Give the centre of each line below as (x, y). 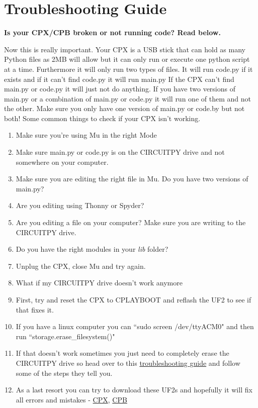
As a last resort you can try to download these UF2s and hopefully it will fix (134, 390)
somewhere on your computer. (62, 162)
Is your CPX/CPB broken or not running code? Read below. (112, 32)
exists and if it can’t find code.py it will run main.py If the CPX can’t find (119, 79)
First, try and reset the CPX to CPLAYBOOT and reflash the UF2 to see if (134, 299)
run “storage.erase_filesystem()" (65, 336)
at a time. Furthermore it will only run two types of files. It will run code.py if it (128, 69)
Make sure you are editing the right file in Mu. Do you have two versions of (132, 179)
